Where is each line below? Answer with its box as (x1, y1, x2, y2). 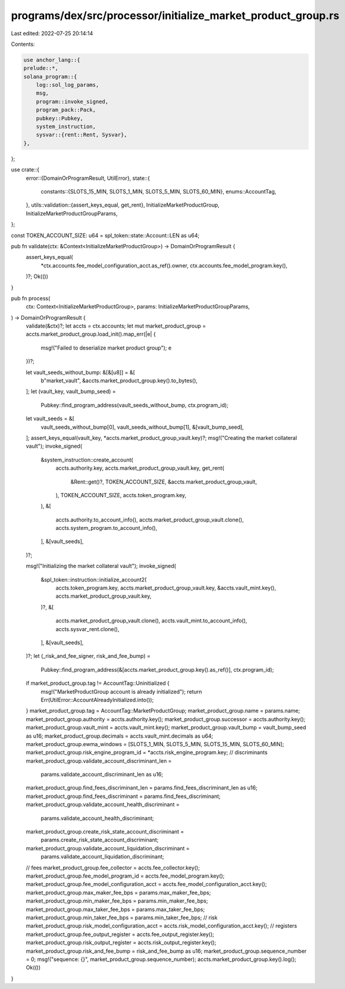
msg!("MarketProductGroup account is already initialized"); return (40, 688, 202, 695)
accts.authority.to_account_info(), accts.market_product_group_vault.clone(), (55, 516, 244, 523)
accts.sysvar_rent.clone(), (55, 625, 120, 632)
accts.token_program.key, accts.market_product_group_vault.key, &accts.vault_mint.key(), (55, 584, 277, 592)
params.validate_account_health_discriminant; (40, 815, 154, 822)
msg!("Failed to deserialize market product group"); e (40, 344, 172, 351)
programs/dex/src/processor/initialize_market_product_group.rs (11, 9, 340, 22)
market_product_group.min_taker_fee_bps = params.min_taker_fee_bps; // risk (26, 914, 218, 921)
